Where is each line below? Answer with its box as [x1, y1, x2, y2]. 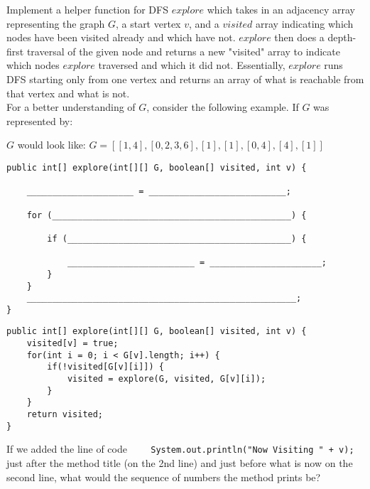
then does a [274, 30, 325, 45]
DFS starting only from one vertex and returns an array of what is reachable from [6, 71, 364, 86]
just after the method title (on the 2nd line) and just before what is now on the [6, 456, 353, 471]
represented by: [6, 113, 73, 128]
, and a [188, 16, 219, 31]
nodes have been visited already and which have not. [6, 30, 236, 45]
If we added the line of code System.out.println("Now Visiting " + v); [6, 441, 354, 456]
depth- [327, 30, 357, 45]
